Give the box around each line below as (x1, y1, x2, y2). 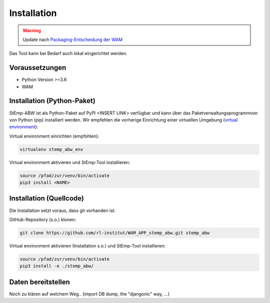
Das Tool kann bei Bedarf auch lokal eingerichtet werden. (9, 50, 127, 56)
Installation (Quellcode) (9, 194, 84, 202)
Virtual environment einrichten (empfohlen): (9, 133, 99, 139)
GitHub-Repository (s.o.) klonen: (9, 216, 76, 222)
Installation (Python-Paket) (9, 96, 96, 105)
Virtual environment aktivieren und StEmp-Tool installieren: (9, 159, 130, 165)
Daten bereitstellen (9, 277, 70, 286)
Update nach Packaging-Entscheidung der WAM (22, 36, 123, 42)
